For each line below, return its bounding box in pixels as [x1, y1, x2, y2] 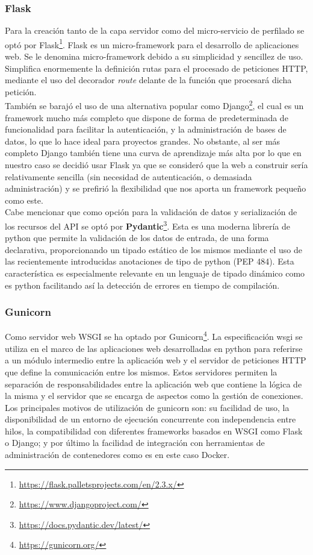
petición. [5, 85, 37, 98]
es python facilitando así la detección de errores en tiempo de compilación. [5, 278, 280, 291]
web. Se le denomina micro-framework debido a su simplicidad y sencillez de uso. [5, 50, 303, 63]
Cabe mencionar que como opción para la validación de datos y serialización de [5, 205, 297, 218]
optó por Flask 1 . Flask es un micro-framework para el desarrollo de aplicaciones [5, 36, 299, 51]
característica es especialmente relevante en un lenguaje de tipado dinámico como [5, 267, 305, 280]
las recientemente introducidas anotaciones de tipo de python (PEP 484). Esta [5, 255, 294, 268]
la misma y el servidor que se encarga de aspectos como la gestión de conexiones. [5, 389, 303, 402]
